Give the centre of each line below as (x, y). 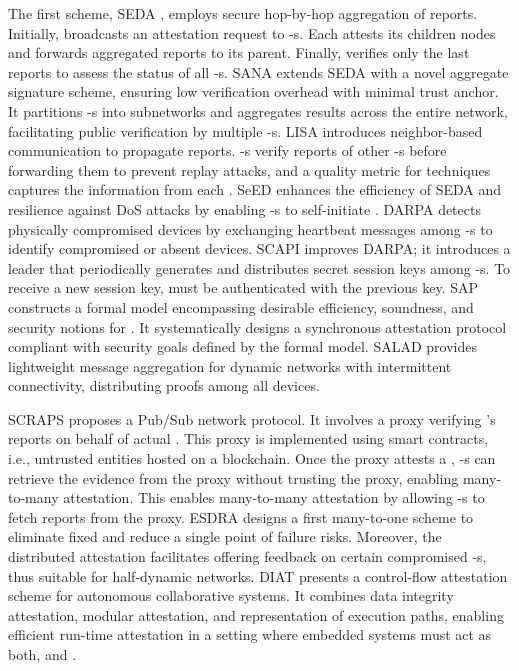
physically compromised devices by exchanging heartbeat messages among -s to (250, 228)
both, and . (42, 654)
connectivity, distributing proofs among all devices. (164, 385)
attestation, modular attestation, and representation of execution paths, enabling (256, 614)
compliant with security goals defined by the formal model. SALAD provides (242, 346)
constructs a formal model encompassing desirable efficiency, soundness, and (241, 306)
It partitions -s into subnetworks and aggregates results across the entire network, (258, 110)
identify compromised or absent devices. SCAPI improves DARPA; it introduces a (259, 248)
